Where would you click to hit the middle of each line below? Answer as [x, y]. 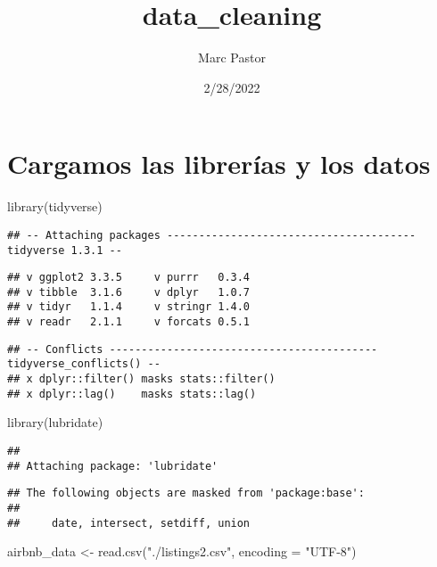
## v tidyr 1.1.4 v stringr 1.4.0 [129, 307]
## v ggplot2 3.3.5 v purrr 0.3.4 [129, 278]
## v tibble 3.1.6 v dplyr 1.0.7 [129, 292]
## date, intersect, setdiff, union [129, 523]
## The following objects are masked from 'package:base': [186, 493]
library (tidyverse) [55, 206]
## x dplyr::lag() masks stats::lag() [132, 394]
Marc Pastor [232, 58]
